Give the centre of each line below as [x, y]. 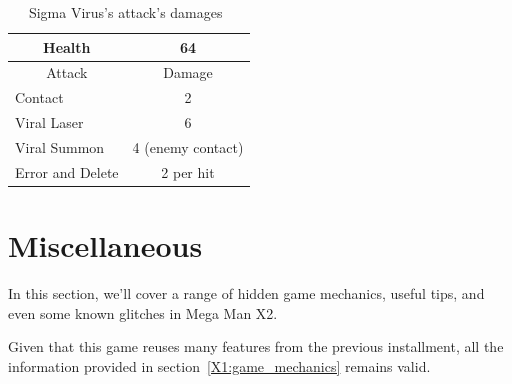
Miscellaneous [105, 245]
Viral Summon [60, 146]
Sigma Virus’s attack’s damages [125, 12]
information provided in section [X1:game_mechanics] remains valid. [219, 365]
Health [67, 46]
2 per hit [188, 171]
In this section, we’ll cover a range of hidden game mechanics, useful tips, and [246, 293]
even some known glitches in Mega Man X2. [143, 312]
